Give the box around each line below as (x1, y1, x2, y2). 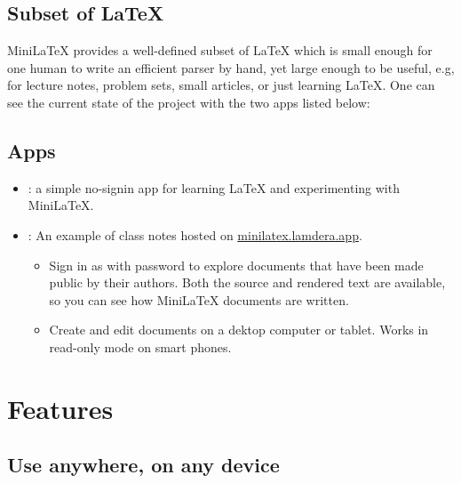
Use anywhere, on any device (7, 451, 280, 479)
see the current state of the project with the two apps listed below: (7, 93, 370, 111)
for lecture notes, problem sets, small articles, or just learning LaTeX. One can (7, 76, 435, 94)
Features (7, 390, 114, 426)
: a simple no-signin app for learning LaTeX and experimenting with (28, 178, 400, 197)
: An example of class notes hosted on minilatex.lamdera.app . (28, 225, 362, 244)
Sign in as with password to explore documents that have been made (49, 255, 424, 274)
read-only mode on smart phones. (49, 337, 232, 356)
